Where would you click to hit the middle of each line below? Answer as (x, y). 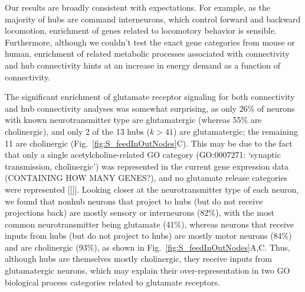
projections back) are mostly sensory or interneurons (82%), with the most (140, 212)
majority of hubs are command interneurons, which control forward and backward (153, 19)
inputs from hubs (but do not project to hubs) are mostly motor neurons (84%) (148, 236)
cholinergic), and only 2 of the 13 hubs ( (77, 131)
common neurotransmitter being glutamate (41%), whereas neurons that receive (150, 224)
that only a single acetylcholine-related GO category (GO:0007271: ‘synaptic (143, 155)
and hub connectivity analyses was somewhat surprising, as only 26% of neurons (150, 108)
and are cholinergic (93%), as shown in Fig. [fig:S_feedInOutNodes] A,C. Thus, (147, 247)
